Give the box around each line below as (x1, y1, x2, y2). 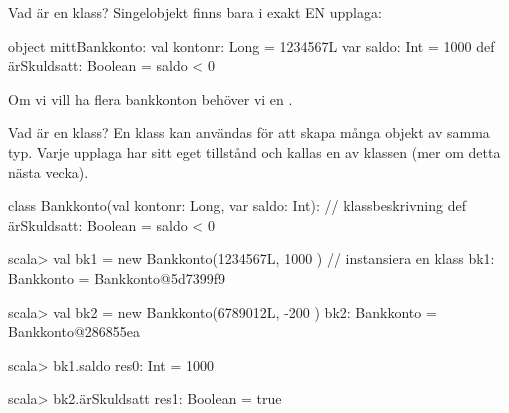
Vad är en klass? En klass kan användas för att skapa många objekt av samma (8, 122, 490, 143)
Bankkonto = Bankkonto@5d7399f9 (8, 267, 226, 288)
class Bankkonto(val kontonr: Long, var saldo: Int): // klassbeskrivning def (8, 195, 466, 216)
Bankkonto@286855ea (8, 321, 141, 342)
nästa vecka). (8, 161, 89, 182)
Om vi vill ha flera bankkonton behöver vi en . (8, 88, 293, 109)
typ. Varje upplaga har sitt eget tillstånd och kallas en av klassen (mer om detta (8, 141, 501, 162)
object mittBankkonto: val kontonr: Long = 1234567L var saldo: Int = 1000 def (8, 35, 495, 56)
